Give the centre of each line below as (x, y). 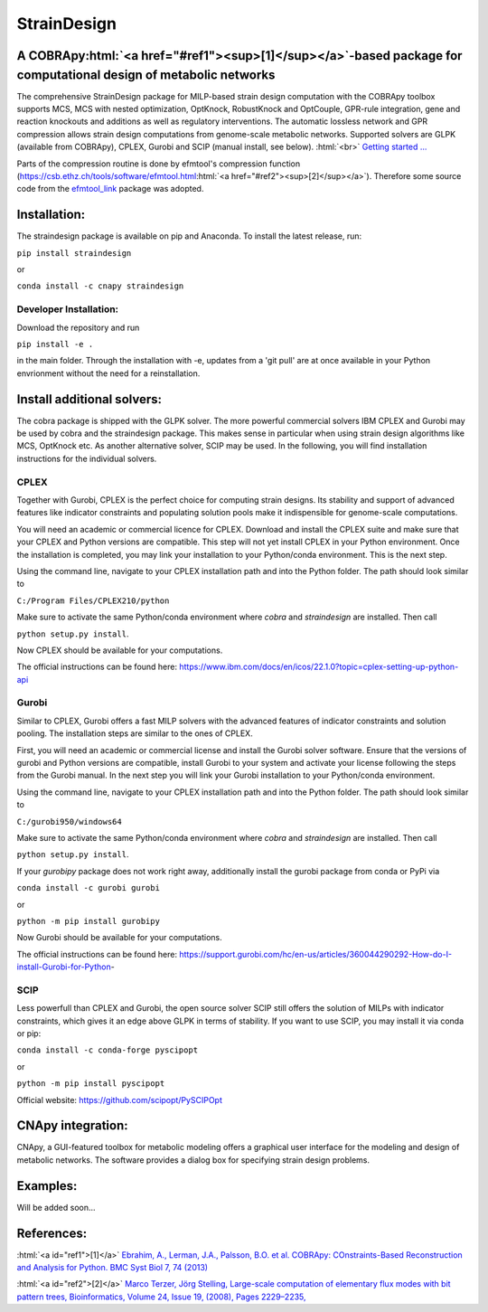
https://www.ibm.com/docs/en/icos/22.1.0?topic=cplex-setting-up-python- (319, 667)
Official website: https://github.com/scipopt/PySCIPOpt (120, 1100)
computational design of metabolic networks (146, 75)
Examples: (47, 1186)
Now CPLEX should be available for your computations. (120, 650)
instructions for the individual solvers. (87, 458)
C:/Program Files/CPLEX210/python (93, 600)
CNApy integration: (72, 1126)
